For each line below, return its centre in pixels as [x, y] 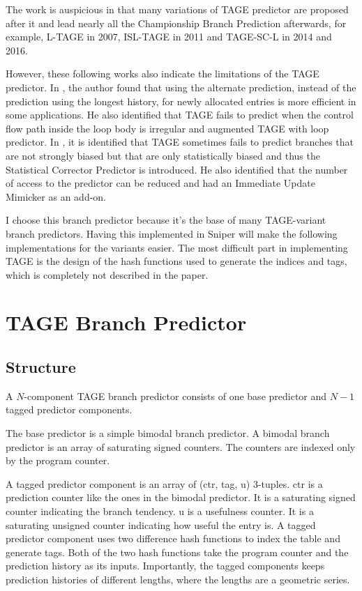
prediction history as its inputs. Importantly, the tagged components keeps [165, 566]
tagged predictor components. [69, 409]
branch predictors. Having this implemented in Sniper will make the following [172, 233]
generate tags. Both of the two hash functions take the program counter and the [177, 552]
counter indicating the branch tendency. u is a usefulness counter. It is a [160, 511]
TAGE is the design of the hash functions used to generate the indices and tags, [176, 261]
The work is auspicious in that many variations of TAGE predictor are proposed [177, 9]
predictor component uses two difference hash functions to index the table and [173, 538]
